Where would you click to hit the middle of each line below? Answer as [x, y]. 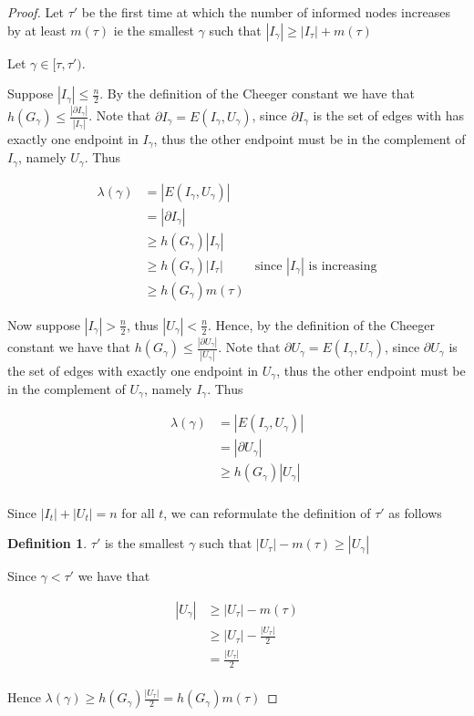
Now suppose [44, 324]
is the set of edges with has [389, 115]
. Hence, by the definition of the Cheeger [321, 324]
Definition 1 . [47, 543]
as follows [415, 512]
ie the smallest [154, 30]
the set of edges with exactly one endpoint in [133, 370]
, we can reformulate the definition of [267, 512]
